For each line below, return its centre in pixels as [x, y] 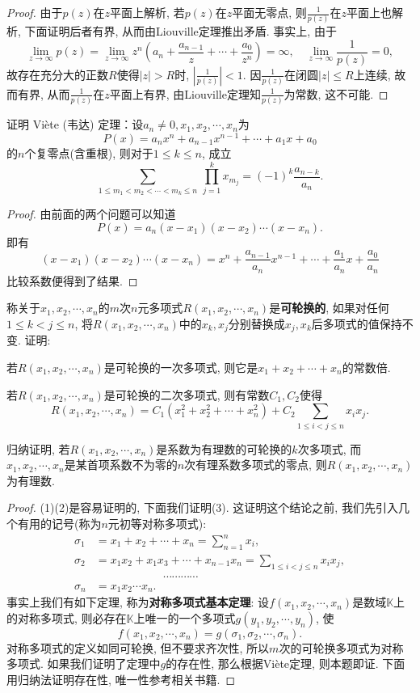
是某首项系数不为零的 [121, 465]
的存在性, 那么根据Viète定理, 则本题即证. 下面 [286, 663]
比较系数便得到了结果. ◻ [72, 280]
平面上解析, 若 [147, 12]
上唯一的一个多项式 [185, 617]
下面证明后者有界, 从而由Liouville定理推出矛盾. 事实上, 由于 [181, 31]
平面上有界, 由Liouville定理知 [185, 93]
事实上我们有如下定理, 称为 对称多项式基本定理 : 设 [138, 602]
